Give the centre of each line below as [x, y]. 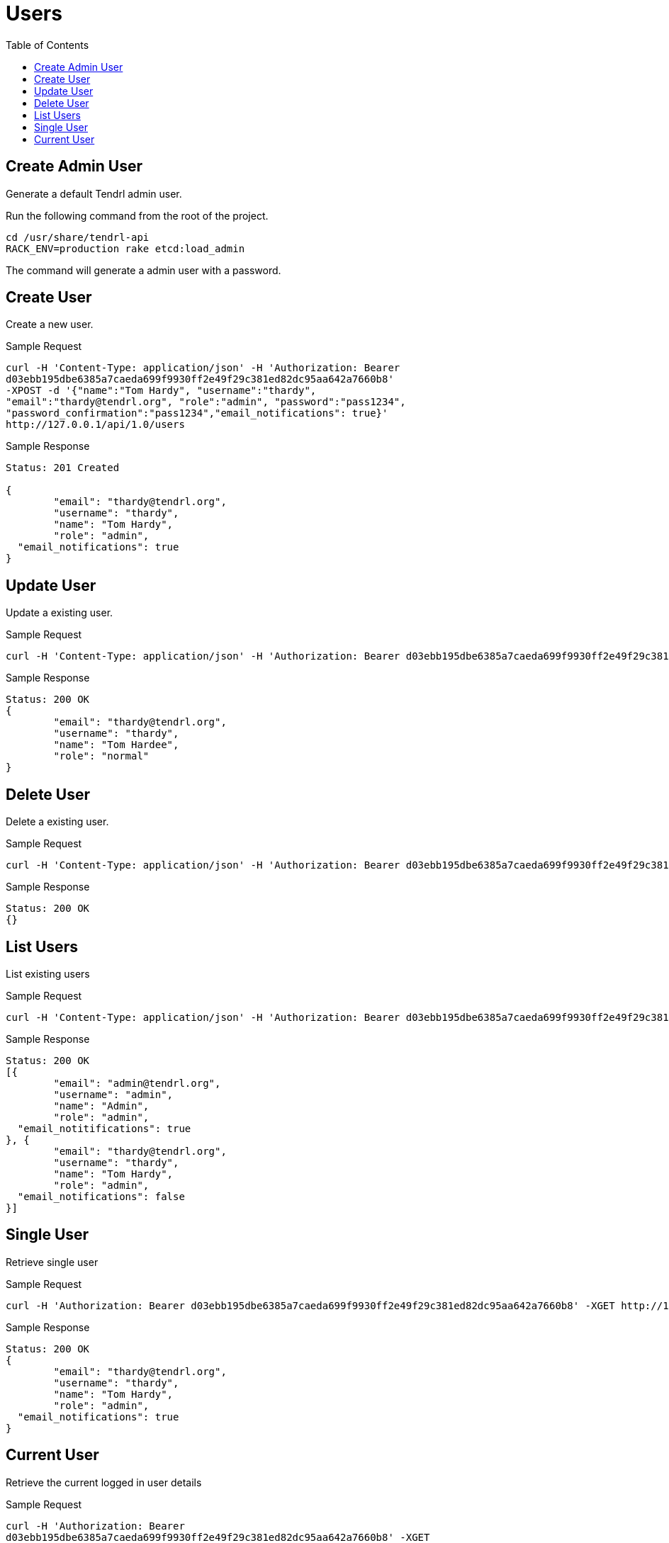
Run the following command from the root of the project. [137, 215]
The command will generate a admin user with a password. [144, 270]
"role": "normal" [101, 756]
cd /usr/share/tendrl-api [78, 237]
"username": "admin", [113, 1094]
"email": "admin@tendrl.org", [137, 1083]
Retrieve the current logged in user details [104, 1482]
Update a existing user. [60, 613]
